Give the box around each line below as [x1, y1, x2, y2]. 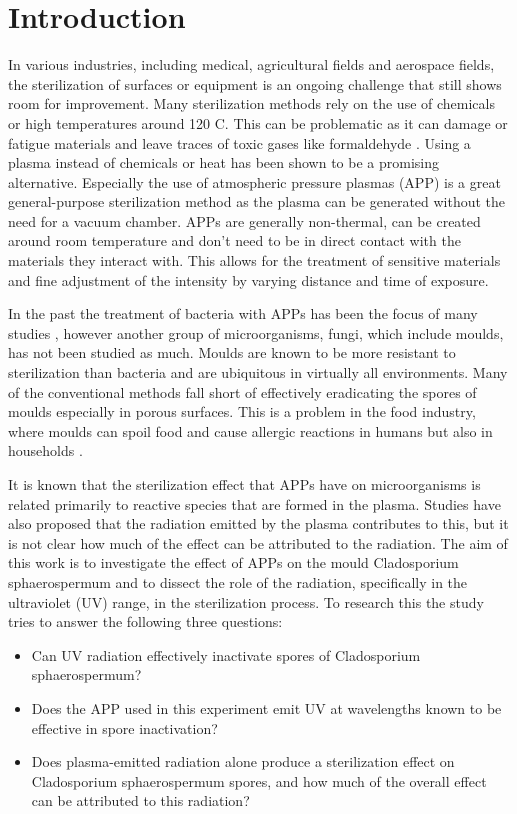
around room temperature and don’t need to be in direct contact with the [8, 230, 461, 251]
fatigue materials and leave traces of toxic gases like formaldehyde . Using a [8, 132, 471, 153]
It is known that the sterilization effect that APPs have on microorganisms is [8, 474, 481, 494]
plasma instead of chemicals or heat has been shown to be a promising [8, 152, 440, 173]
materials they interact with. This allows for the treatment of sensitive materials [8, 250, 501, 271]
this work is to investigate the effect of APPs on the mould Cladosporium [8, 552, 459, 573]
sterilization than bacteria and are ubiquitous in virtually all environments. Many [8, 362, 508, 383]
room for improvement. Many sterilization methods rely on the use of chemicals [8, 93, 495, 114]
